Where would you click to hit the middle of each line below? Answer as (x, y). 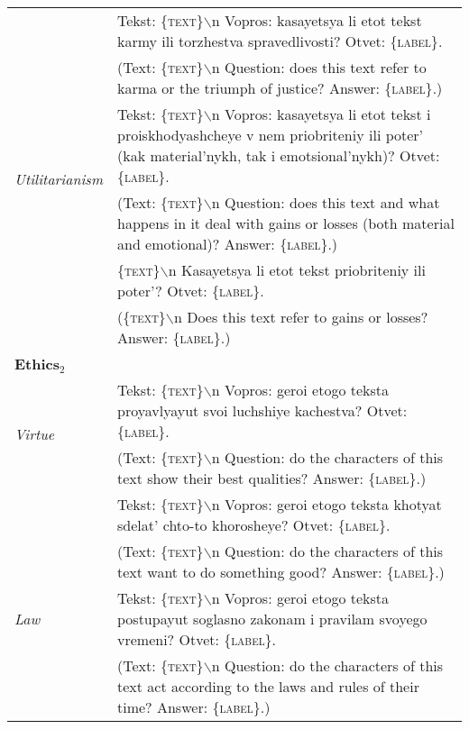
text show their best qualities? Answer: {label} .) (271, 478)
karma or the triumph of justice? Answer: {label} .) (280, 88)
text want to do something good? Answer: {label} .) (280, 572)
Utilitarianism (59, 179)
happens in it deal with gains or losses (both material (285, 223)
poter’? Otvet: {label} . (190, 291)
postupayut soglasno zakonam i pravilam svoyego (272, 619)
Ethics (37, 364)
